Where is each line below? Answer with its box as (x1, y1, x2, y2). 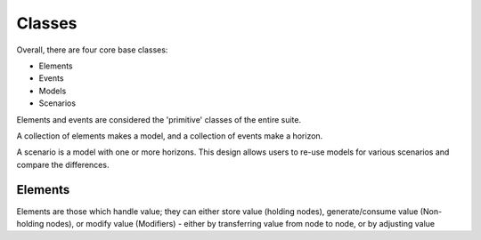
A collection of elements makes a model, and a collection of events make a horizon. (16, 130, 323, 141)
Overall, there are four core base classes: (16, 44, 168, 55)
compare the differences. (16, 159, 110, 170)
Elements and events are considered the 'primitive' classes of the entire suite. (16, 114, 302, 124)
